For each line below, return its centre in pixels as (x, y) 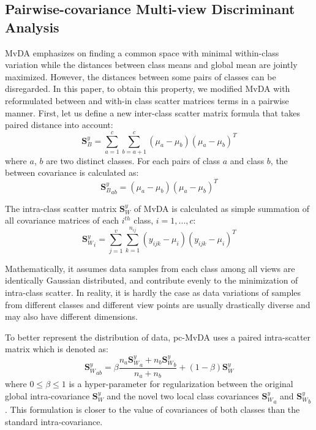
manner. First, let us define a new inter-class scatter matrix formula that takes (152, 112)
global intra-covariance (47, 396)
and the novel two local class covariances (183, 396)
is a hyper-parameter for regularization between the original (181, 384)
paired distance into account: (59, 125)
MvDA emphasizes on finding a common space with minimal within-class (142, 52)
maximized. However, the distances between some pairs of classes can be (141, 76)
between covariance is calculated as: (72, 172)
